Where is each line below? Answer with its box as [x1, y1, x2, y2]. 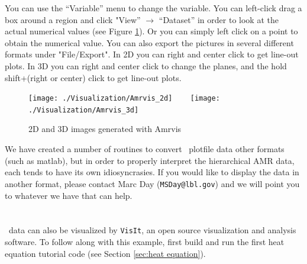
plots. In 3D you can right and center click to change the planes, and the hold [5, 59, 287, 72]
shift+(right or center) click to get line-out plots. [5, 71, 182, 83]
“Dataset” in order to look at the [159, 13, 279, 25]
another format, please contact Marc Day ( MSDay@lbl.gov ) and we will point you [5, 177, 300, 189]
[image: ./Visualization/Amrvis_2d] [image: [28, 94, 220, 103]
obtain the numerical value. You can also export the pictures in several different [5, 36, 294, 49]
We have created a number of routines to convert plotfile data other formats [5, 143, 285, 155]
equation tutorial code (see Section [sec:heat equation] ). [5, 247, 206, 259]
